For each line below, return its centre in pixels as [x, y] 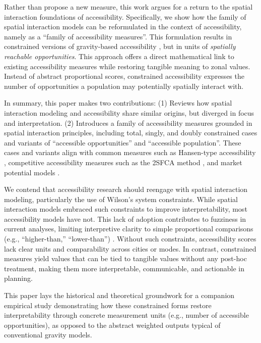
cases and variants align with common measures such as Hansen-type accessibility [130, 152]
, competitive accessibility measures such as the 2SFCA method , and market [123, 162]
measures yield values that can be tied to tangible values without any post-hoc [125, 258]
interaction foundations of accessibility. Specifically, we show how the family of [125, 16]
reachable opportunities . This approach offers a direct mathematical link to [119, 56]
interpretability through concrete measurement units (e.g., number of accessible [126, 315]
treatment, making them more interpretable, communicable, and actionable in [124, 268]
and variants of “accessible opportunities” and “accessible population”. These [123, 142]
